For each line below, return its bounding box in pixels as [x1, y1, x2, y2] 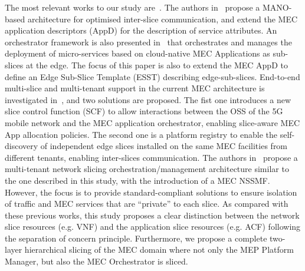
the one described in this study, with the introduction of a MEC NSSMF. [5, 174, 270, 186]
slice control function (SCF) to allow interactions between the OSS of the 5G [5, 105, 283, 117]
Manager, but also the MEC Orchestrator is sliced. [5, 255, 188, 267]
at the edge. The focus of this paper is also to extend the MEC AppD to [25, 58, 288, 71]
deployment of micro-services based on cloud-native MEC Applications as [5, 47, 270, 60]
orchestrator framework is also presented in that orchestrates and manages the [5, 35, 292, 48]
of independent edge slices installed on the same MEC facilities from [40, 140, 288, 152]
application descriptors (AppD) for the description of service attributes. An [5, 24, 277, 37]
